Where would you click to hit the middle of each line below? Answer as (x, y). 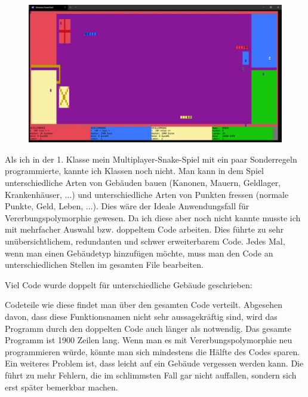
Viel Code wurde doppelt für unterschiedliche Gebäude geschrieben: (129, 284)
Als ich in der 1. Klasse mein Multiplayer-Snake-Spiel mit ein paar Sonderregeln (151, 159)
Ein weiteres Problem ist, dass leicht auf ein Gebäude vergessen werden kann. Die (154, 363)
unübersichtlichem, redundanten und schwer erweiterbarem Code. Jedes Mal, (145, 241)
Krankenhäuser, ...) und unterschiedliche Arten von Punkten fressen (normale (147, 194)
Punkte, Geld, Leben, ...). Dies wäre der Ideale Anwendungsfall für (127, 206)
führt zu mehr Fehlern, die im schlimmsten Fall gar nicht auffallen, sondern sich (151, 375)
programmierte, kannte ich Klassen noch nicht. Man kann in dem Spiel (134, 171)
